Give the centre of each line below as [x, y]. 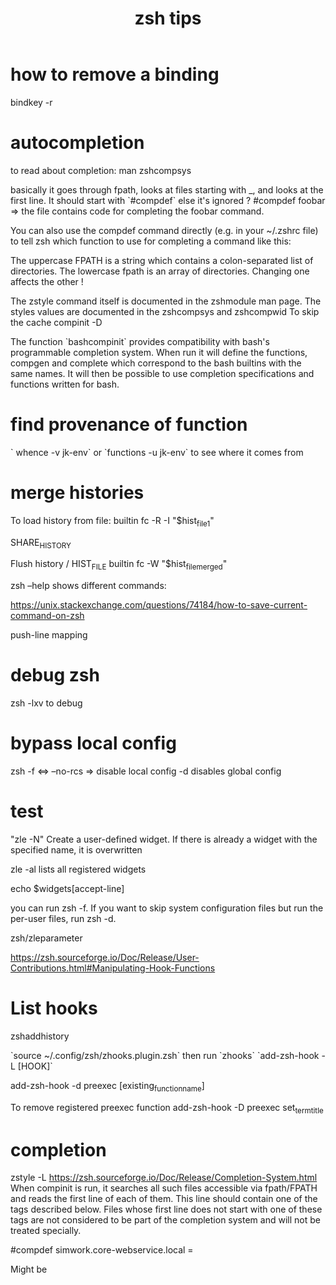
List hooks [54, 1008]
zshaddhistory [40, 1036]
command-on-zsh [47, 616]
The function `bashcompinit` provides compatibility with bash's [140, 341]
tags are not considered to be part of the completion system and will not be [165, 1220]
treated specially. [46, 1231]
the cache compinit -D [56, 322]
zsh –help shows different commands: [88, 586]
